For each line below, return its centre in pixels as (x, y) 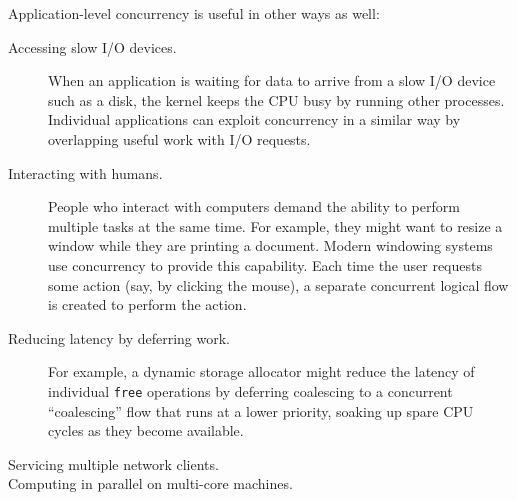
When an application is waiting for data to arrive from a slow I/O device (272, 80)
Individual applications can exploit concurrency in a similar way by (254, 119)
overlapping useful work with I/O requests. (179, 138)
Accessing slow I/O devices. (92, 46)
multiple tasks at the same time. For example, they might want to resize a (275, 225)
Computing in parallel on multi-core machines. (150, 483)
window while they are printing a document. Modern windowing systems (270, 245)
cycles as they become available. (146, 430)
